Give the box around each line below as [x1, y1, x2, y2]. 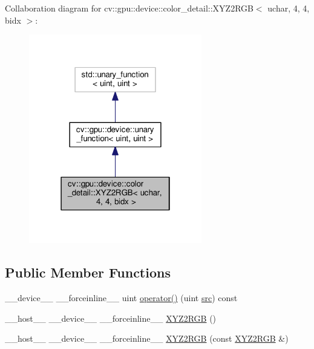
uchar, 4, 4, [267, 2, 310, 14]
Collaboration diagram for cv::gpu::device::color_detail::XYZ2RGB [5, 2, 253, 14]
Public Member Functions [5, 263, 171, 282]
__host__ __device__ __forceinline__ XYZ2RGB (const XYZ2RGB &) [5, 332, 289, 345]
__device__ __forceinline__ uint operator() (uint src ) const [5, 291, 238, 304]
